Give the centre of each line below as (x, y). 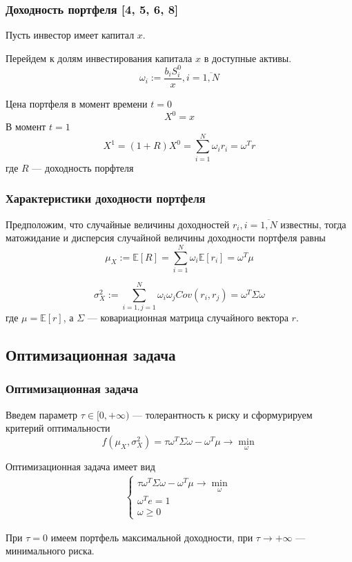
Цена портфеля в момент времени (77, 103)
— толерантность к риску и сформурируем (223, 414)
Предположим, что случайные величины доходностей (118, 224)
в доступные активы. (248, 58)
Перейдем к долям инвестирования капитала (99, 58)
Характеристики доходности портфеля (106, 198)
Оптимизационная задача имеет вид (80, 466)
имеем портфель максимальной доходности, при (152, 537)
